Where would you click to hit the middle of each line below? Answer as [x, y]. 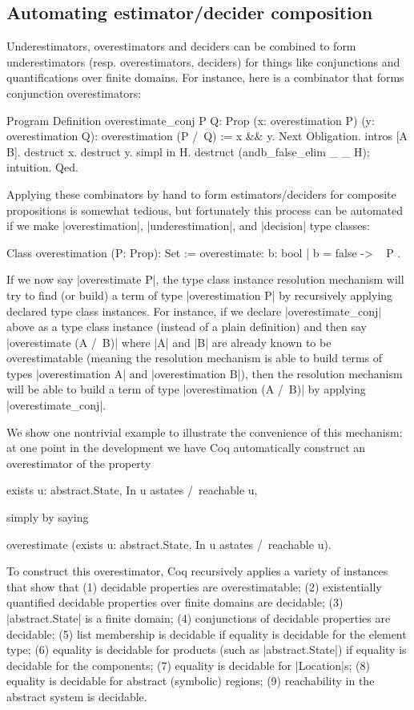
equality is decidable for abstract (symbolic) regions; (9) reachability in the [191, 681]
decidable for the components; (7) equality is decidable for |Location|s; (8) [188, 665]
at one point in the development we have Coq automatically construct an [186, 448]
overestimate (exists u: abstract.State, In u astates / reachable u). [169, 544]
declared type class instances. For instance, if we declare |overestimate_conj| [194, 311]
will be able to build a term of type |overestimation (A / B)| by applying [186, 389]
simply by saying [48, 517]
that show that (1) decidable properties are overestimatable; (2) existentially [194, 586]
